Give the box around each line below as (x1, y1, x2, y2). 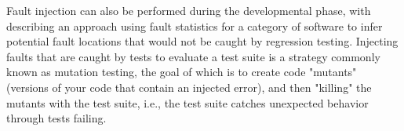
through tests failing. (6, 110, 107, 126)
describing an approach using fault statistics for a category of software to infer (6, 17, 383, 34)
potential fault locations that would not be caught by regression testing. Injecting (6, 33, 399, 49)
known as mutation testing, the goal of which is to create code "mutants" (6, 64, 357, 80)
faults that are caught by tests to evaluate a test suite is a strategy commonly (6, 48, 380, 64)
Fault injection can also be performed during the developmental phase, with (6, 2, 371, 18)
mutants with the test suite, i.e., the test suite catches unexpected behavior (6, 94, 369, 111)
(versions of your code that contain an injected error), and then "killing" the (6, 78, 372, 95)
